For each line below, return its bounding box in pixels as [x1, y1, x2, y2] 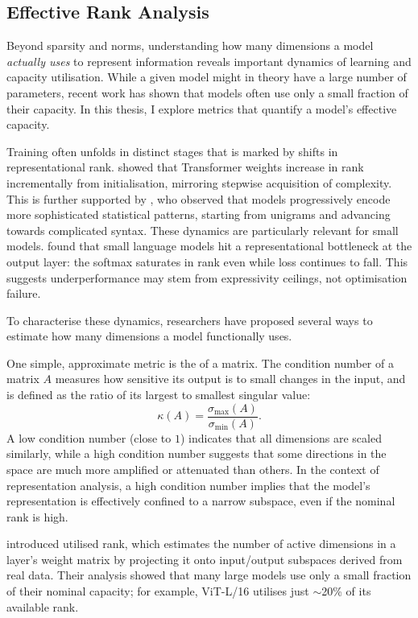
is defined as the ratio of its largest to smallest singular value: [6, 386, 311, 403]
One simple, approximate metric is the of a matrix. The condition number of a [6, 354, 394, 371]
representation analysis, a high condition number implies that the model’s [6, 476, 370, 493]
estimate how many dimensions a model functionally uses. [6, 328, 292, 344]
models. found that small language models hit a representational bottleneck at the [6, 237, 412, 254]
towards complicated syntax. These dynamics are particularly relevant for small [6, 221, 399, 238]
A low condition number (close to [6, 429, 172, 446]
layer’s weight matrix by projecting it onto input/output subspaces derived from [6, 550, 403, 567]
